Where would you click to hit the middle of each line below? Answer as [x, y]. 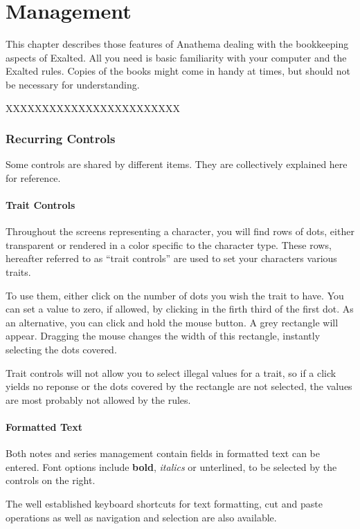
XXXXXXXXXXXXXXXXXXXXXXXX [93, 108]
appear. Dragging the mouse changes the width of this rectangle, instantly [163, 336]
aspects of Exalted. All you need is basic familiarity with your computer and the [176, 57]
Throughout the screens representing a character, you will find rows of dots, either [180, 231]
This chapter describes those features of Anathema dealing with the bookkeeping [177, 44]
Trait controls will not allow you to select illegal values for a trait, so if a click [171, 372]
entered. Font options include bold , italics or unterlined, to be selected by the [171, 466]
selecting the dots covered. [61, 350]
